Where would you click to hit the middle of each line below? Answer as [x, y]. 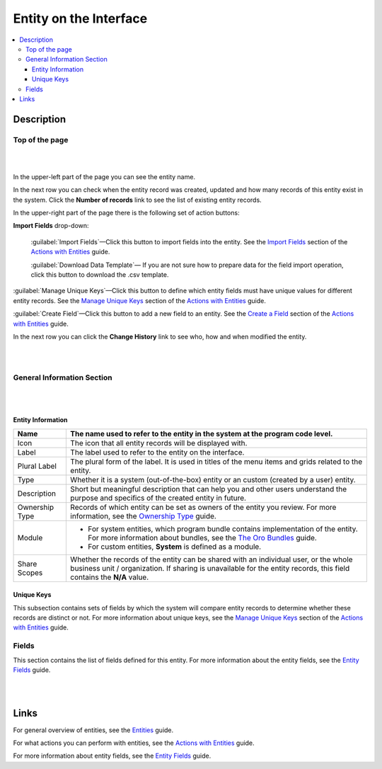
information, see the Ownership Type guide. [144, 515]
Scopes [30, 572]
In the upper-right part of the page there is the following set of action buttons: [126, 213]
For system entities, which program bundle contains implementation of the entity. [223, 529]
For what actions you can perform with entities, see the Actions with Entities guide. [134, 743]
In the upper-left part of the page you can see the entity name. [104, 176]
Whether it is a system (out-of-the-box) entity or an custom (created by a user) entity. [213, 479]
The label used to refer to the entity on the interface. [157, 452]
